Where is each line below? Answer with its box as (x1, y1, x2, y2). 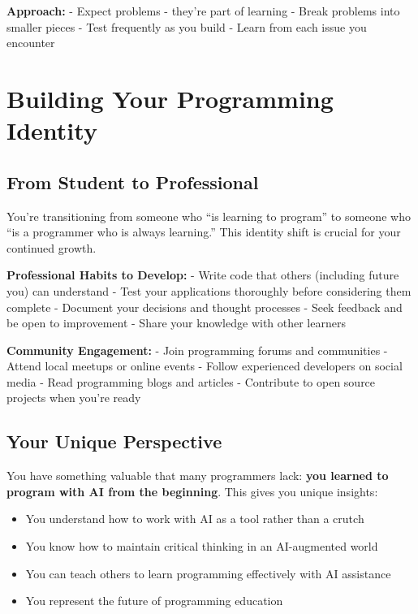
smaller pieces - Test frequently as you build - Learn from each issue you (6, 18, 367, 35)
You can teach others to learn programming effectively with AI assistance (25, 564, 391, 582)
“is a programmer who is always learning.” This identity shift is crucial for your (6, 223, 401, 240)
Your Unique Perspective (6, 429, 222, 454)
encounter (6, 34, 55, 51)
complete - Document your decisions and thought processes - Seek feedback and (6, 298, 403, 315)
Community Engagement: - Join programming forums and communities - (6, 341, 388, 358)
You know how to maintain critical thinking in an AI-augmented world (25, 538, 378, 555)
